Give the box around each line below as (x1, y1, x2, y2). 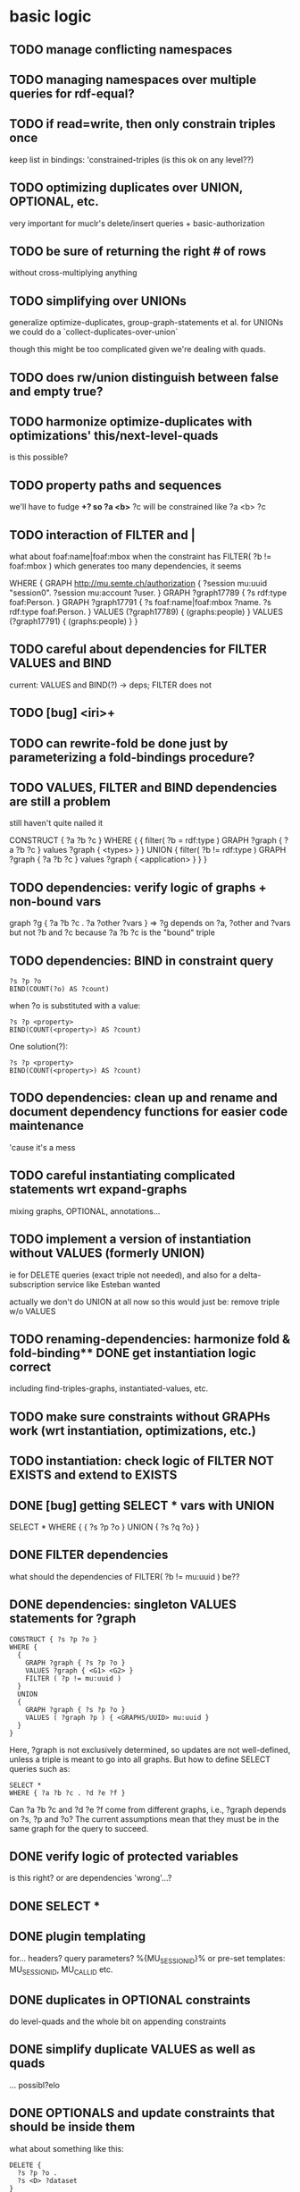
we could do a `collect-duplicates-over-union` (9, 326, 179, 337)
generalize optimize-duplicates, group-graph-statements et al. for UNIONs (9, 317, 284, 328)
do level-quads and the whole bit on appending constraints (9, 2016, 227, 2027)
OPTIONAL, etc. (9, 194, 100, 209)
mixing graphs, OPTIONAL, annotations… (9, 1205, 161, 1217)
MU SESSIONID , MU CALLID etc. (9, 1964, 113, 1977)
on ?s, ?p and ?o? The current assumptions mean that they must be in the (9, 1813, 279, 1825)
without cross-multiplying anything (9, 267, 137, 278)
